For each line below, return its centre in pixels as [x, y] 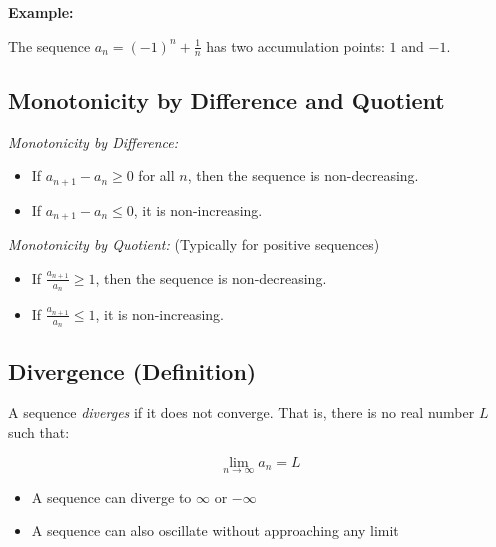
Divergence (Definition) [132, 370]
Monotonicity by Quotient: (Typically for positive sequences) [194, 244]
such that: [39, 431]
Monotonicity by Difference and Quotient [226, 99]
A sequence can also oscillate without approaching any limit [215, 530]
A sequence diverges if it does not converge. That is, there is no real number [241, 412]
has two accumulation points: [295, 45]
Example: [41, 12]
